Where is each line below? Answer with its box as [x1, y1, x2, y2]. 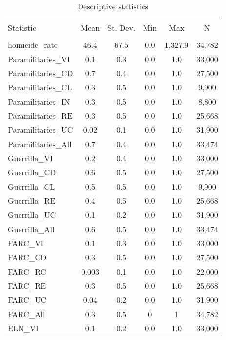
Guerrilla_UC [8, 209, 56, 220]
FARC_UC [8, 294, 47, 305]
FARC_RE [8, 280, 46, 291]
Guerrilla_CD [8, 167, 56, 178]
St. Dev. [107, 22, 136, 33]
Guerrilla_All [8, 223, 55, 234]
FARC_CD [8, 252, 47, 263]
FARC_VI [8, 237, 44, 249]
